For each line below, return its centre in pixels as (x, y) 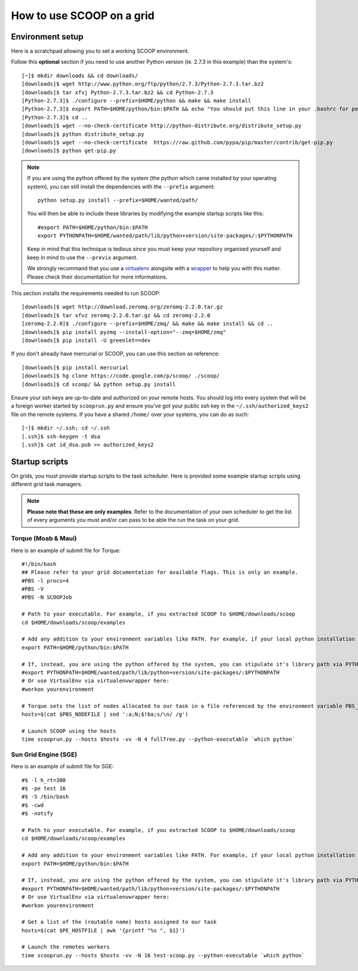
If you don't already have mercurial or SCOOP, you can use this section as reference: (115, 354)
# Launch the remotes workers (66, 947)
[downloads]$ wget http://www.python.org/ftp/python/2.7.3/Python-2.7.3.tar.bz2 (143, 84)
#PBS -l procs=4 (45, 581)
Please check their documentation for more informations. (97, 277)
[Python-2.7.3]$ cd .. (55, 117)
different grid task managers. (47, 484)
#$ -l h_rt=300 (44, 780)
